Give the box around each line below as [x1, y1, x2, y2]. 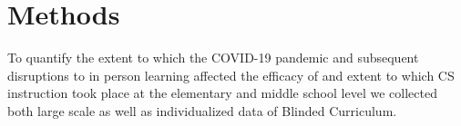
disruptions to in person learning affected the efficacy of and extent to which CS [7, 65, 455, 84]
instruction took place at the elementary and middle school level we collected [7, 83, 437, 102]
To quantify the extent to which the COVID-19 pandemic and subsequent [7, 48, 419, 67]
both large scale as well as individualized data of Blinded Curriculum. [7, 101, 397, 120]
